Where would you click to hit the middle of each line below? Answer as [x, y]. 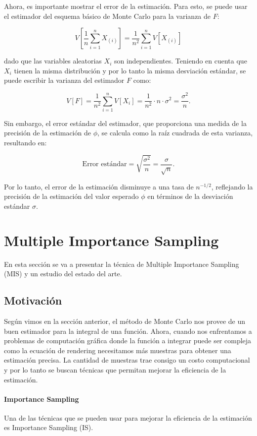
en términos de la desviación [190, 196]
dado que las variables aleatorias [53, 61]
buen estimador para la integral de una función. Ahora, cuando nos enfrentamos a [128, 331]
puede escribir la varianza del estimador [64, 80]
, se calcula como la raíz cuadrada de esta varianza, [175, 133]
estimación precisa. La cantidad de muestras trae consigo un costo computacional [127, 360]
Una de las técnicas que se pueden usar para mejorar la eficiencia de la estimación [128, 417]
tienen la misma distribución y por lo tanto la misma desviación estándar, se [130, 70]
